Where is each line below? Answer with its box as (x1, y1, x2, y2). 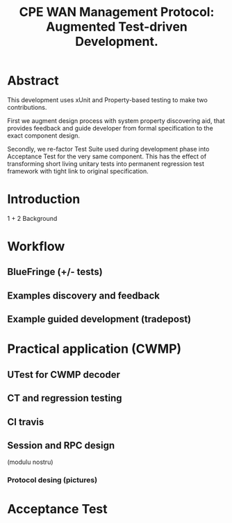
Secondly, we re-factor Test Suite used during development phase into (7, 144, 210, 153)
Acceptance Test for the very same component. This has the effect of (7, 152, 207, 160)
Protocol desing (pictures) (7, 475, 98, 485)
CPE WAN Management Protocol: (19, 4, 215, 20)
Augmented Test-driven (46, 19, 188, 35)
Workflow (7, 239, 65, 254)
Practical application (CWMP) (7, 341, 182, 357)
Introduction (7, 192, 81, 207)
